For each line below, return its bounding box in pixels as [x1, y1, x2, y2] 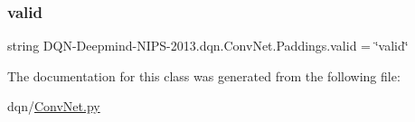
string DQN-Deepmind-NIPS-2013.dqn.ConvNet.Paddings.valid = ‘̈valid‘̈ [7, 36, 409, 55]
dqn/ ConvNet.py [7, 97, 100, 116]
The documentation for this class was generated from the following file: [7, 66, 401, 85]
